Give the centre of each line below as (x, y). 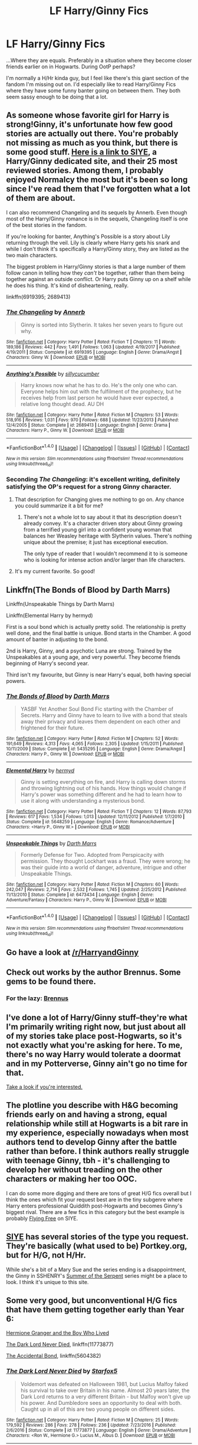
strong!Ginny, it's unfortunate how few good (89, 125)
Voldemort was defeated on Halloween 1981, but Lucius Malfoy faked (104, 1384)
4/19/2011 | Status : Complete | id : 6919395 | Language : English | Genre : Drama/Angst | (94, 352)
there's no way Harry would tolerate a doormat (93, 1054)
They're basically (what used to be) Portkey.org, (97, 1246)
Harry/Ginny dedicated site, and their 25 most (92, 161)
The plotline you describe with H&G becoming (92, 1105)
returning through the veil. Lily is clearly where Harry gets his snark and (93, 242)
